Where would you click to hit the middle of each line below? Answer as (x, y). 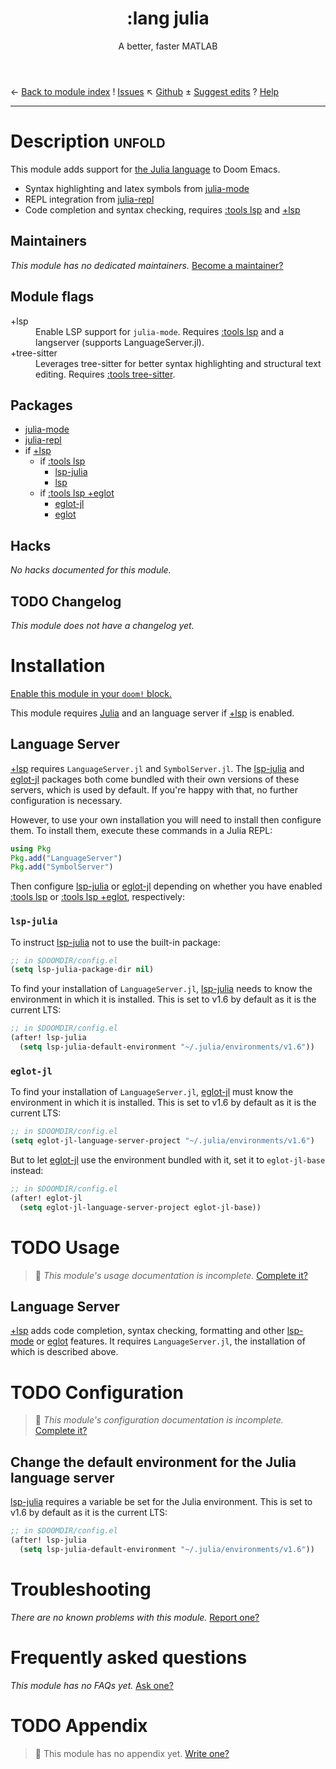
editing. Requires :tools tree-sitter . (105, 374)
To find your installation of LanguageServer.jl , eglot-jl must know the (152, 1092)
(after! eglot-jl (46, 1198)
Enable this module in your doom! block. (91, 693)
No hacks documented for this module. (91, 570)
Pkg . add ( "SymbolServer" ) (62, 867)
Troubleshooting (81, 1589)
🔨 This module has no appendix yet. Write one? (132, 1753)
